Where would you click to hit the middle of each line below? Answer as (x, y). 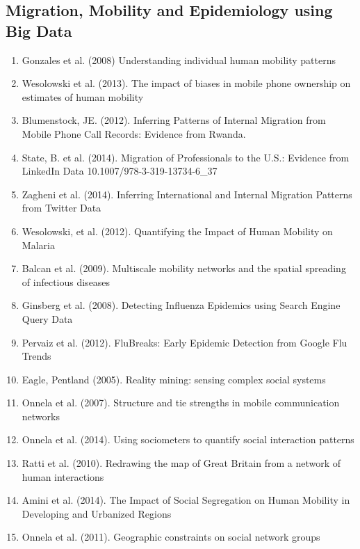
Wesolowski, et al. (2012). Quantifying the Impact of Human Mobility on (177, 231)
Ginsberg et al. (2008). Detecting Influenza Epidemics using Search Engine (181, 305)
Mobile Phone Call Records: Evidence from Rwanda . (134, 133)
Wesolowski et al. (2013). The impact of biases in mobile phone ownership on (186, 83)
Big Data (39, 30)
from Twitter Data (62, 208)
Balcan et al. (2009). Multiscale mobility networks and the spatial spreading (184, 268)
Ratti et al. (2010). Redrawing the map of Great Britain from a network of (181, 463)
